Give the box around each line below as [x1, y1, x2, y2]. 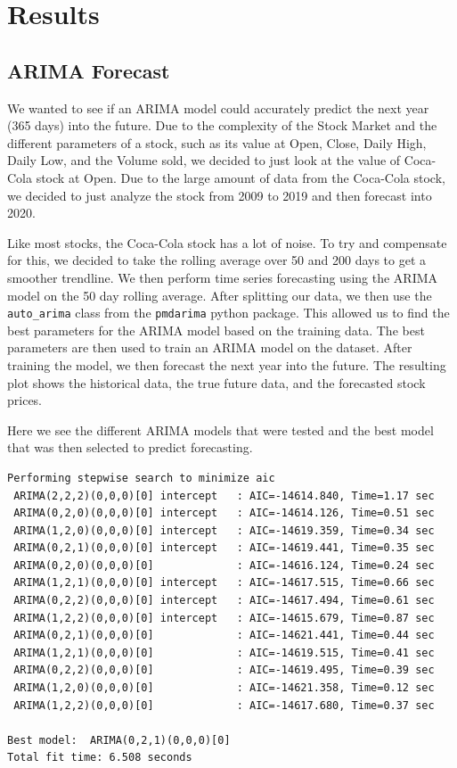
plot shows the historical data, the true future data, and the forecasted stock [7, 373, 426, 392]
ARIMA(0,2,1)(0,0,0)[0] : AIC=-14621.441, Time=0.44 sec [13, 629, 435, 642]
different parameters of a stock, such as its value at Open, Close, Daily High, [7, 133, 427, 152]
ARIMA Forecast [7, 56, 170, 84]
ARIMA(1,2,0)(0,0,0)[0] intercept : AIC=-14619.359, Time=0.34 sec [13, 524, 435, 537]
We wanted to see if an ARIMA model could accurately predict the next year [7, 98, 429, 117]
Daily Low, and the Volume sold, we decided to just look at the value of [7, 151, 401, 169]
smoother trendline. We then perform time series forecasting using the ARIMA [7, 268, 438, 286]
